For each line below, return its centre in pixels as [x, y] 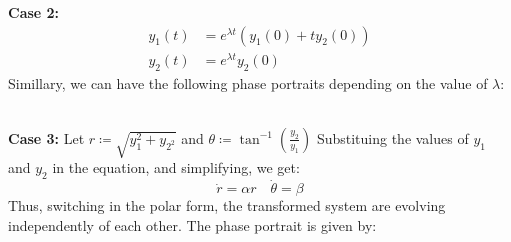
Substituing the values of [392, 137]
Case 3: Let [46, 137]
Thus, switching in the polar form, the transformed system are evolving [227, 205]
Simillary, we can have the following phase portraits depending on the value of [248, 82]
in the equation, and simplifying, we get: [176, 167]
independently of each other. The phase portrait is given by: [192, 225]
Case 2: [34, 12]
